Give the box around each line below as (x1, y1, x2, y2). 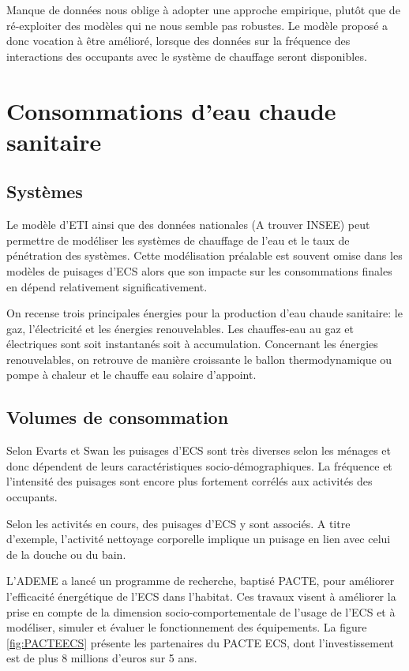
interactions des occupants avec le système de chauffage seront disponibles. (6, 47, 367, 64)
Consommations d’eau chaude (6, 94, 336, 126)
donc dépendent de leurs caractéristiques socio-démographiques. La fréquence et (6, 457, 392, 474)
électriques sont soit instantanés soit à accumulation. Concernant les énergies (6, 335, 378, 352)
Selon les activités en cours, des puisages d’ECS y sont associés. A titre (6, 515, 351, 531)
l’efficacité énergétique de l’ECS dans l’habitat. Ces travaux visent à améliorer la (6, 588, 396, 605)
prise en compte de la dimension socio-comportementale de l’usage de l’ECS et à (6, 603, 396, 620)
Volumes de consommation (6, 405, 229, 429)
